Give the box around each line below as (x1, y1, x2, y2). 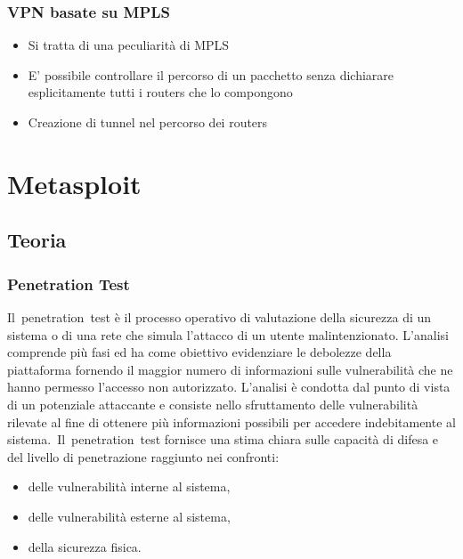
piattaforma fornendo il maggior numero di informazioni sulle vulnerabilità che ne (7, 360, 453, 378)
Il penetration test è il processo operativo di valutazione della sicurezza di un (7, 307, 432, 326)
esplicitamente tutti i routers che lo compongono (28, 83, 293, 101)
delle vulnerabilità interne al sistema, (28, 477, 231, 496)
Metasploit (7, 165, 142, 201)
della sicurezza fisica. (28, 537, 142, 555)
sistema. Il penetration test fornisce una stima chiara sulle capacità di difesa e (7, 430, 439, 449)
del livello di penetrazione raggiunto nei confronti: (7, 447, 280, 466)
